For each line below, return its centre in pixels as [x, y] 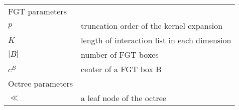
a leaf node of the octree [124, 98]
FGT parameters [37, 11]
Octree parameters [41, 83]
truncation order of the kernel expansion [152, 26]
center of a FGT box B [121, 69]
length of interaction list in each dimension [156, 40]
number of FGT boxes [120, 55]
